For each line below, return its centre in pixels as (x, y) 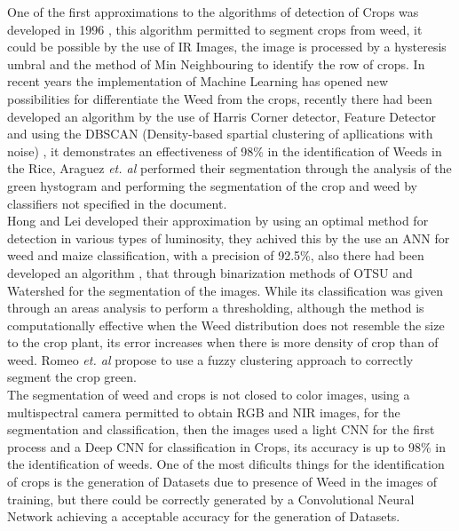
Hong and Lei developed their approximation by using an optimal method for (218, 221)
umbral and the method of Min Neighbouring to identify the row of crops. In (216, 63)
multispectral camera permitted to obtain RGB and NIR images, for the (204, 412)
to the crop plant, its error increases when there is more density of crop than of (223, 342)
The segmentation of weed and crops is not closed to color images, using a (209, 395)
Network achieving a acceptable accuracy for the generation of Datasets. (204, 516)
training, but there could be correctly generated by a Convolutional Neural (211, 499)
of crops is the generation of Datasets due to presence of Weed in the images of (222, 482)
